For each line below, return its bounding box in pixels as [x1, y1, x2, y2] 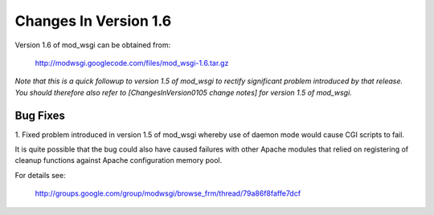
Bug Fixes [14, 108, 66, 122]
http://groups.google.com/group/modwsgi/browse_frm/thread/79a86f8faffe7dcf [35, 189, 301, 198]
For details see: [14, 170, 66, 180]
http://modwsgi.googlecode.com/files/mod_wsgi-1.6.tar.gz [35, 58, 229, 67]
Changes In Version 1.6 [14, 12, 172, 30]
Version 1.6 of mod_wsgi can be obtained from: [14, 40, 171, 50]
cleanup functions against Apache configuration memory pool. [14, 156, 223, 165]
